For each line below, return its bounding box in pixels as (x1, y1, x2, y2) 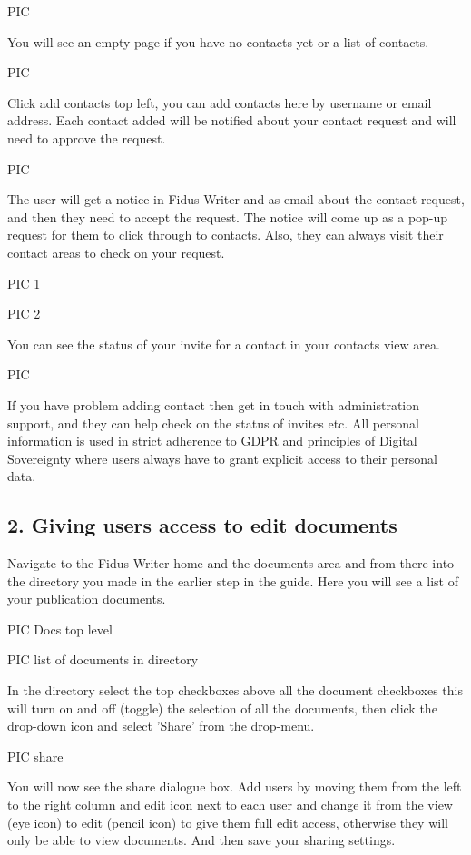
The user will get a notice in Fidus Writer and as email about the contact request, (7, 190, 465, 209)
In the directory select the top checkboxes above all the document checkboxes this (7, 681, 463, 700)
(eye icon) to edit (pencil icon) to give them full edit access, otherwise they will (7, 812, 448, 831)
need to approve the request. (7, 128, 166, 147)
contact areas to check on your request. (7, 242, 225, 261)
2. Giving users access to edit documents (7, 511, 397, 539)
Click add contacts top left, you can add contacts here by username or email (7, 93, 432, 112)
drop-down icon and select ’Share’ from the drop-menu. (7, 716, 315, 735)
